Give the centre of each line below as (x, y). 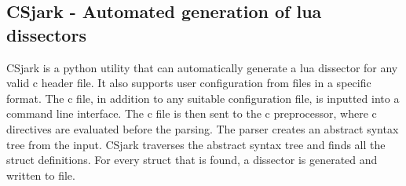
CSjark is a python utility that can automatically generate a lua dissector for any (202, 67)
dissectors (46, 34)
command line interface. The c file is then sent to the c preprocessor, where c (192, 113)
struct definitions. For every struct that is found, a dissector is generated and (192, 160)
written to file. (41, 175)
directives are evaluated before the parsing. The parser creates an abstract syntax (203, 128)
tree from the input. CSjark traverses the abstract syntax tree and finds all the (196, 144)
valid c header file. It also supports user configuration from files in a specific (189, 83)
